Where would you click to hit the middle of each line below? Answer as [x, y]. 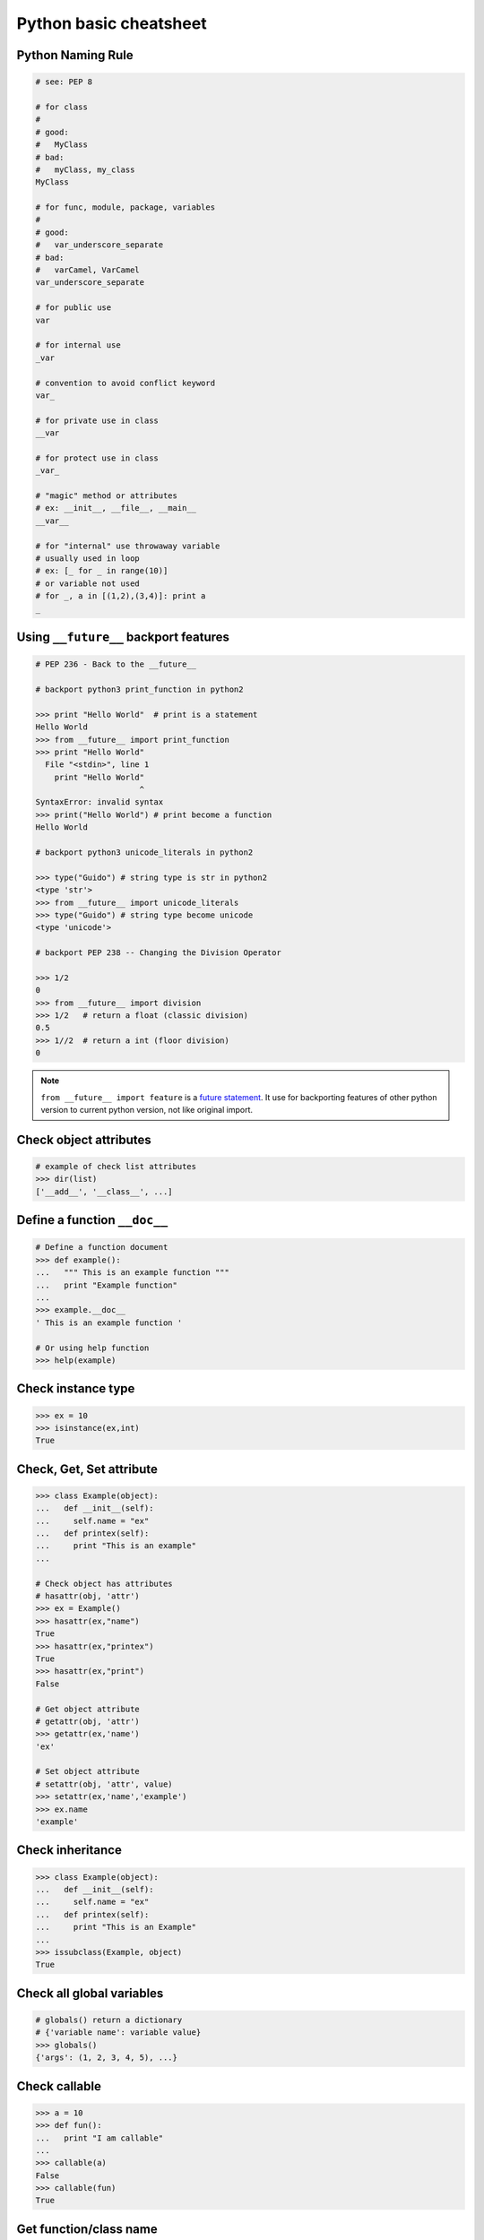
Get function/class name [87, 2229]
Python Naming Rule [75, 55]
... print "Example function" [107, 1285]
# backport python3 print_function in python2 [139, 689]
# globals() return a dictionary [109, 2020]
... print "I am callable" [99, 2138]
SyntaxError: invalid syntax [99, 802]
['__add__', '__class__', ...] [104, 1191]
